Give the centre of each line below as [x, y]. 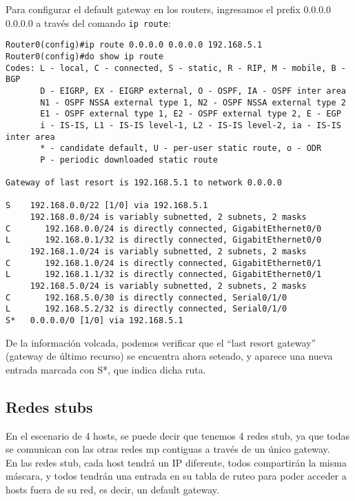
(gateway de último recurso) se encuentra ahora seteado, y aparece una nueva [169, 356]
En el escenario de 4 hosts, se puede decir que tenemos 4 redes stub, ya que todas [178, 435]
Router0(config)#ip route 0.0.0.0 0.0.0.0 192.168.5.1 [134, 45]
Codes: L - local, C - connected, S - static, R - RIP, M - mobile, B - [176, 68]
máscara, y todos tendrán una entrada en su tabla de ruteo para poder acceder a [176, 476]
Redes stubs [49, 406]
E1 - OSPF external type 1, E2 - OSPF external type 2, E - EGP [191, 114]
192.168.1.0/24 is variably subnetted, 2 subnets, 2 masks [168, 252]
